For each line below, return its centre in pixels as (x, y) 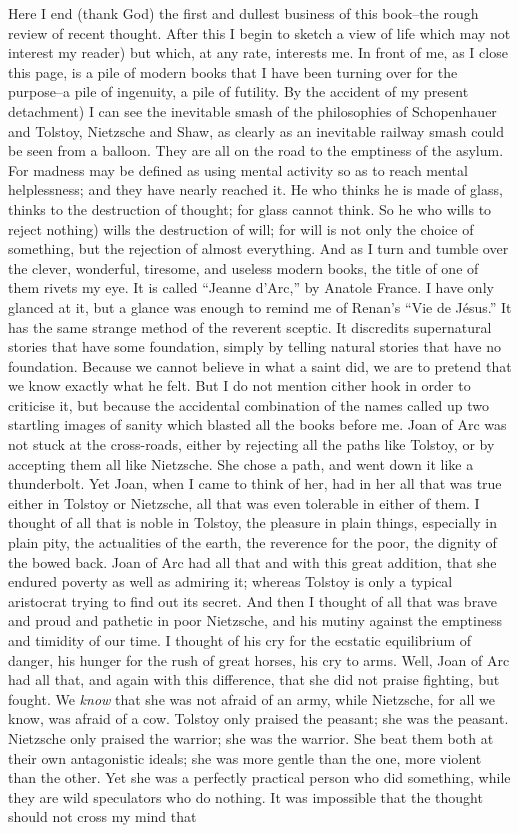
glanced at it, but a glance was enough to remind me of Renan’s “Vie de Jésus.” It (260, 306)
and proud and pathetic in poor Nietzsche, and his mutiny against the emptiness (255, 620)
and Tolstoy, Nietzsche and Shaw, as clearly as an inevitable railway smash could (256, 130)
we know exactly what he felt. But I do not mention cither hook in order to (239, 385)
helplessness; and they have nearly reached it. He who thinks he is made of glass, (255, 189)
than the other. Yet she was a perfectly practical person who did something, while (259, 777)
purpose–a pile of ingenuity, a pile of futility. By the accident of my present (238, 91)
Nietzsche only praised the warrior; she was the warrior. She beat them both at (251, 737)
